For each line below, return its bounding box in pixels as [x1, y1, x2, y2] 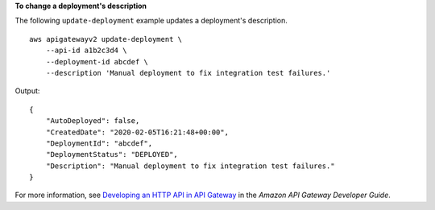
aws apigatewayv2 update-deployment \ [29, 35, 183, 43]
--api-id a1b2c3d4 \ [45, 46, 127, 56]
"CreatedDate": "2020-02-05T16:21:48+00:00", [45, 127, 230, 137]
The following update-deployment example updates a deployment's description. [14, 16, 288, 26]
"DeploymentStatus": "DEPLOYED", [45, 150, 179, 159]
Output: [14, 86, 40, 96]
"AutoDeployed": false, [45, 117, 140, 126]
